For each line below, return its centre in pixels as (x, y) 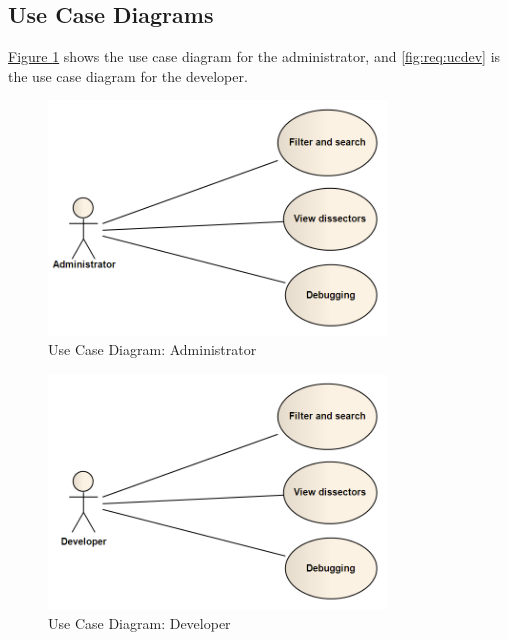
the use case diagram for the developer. (128, 75)
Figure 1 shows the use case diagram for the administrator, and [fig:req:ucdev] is (254, 56)
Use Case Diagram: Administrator (152, 349)
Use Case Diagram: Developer (139, 622)
